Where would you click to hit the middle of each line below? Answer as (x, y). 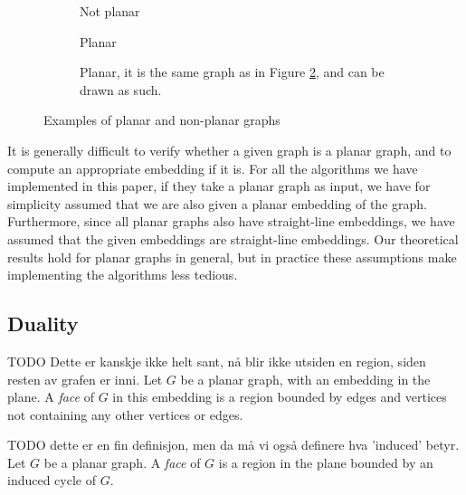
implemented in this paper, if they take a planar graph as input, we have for (219, 186)
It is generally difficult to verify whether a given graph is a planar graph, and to (229, 150)
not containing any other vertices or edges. (125, 414)
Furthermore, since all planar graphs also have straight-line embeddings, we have (231, 221)
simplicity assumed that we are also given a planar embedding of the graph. (217, 203)
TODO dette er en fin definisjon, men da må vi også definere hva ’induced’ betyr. (233, 445)
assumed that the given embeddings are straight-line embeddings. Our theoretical (233, 238)
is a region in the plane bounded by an (326, 462)
